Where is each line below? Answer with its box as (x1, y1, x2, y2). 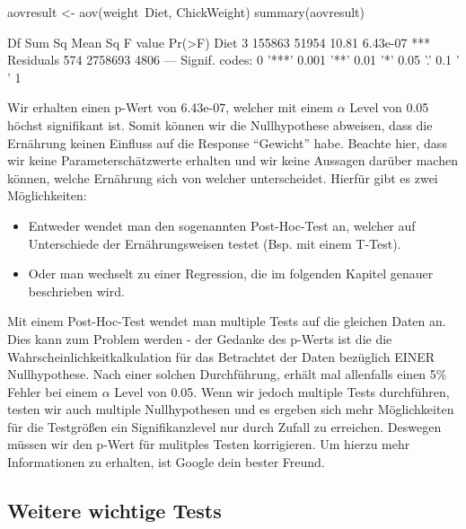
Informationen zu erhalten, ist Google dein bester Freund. (7, 453, 325, 472)
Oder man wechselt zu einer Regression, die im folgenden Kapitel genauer (28, 264, 434, 283)
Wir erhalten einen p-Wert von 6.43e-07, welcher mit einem (7, 98, 333, 117)
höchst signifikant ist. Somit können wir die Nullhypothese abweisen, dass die (7, 115, 433, 134)
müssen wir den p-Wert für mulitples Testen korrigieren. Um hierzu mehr (7, 435, 410, 454)
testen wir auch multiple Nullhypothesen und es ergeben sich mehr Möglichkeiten (7, 400, 454, 419)
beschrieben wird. (28, 281, 125, 300)
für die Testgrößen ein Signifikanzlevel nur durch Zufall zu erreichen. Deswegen (7, 417, 442, 436)
